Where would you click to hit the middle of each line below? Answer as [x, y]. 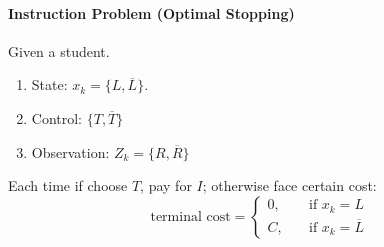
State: [49, 84]
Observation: [70, 151]
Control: [57, 117]
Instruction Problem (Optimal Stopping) [151, 12]
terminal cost [190, 216]
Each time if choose [68, 185]
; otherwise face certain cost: [289, 185]
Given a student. [59, 50]
